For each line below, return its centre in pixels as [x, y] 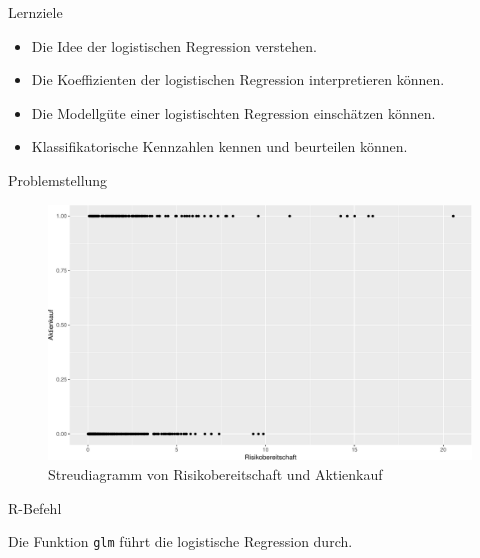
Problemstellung [58, 179]
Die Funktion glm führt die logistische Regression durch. [180, 541]
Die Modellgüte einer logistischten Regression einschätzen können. [233, 112]
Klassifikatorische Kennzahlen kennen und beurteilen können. [219, 146]
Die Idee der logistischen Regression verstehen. [174, 45]
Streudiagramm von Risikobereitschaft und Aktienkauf [215, 474]
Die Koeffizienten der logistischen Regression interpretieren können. [238, 79]
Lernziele [35, 12]
